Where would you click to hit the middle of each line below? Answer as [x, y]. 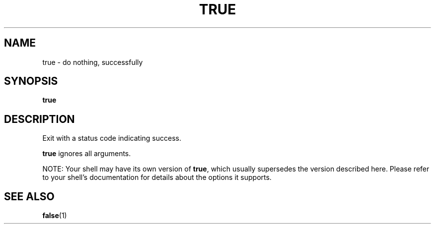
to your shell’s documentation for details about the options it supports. [157, 177]
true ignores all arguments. [87, 154]
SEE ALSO [29, 196]
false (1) [55, 216]
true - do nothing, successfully [93, 62]
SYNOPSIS [31, 81]
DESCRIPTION [39, 119]
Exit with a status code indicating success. [112, 138]
